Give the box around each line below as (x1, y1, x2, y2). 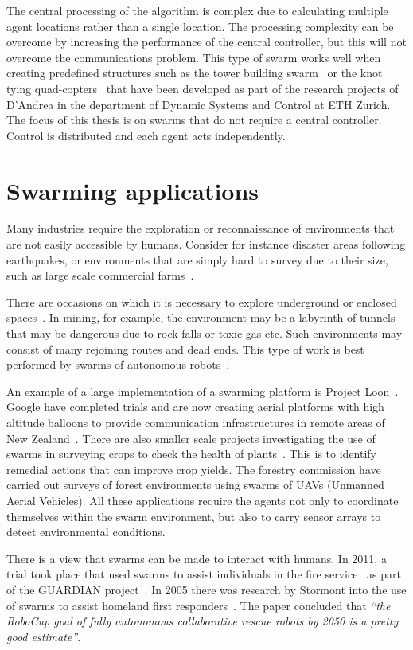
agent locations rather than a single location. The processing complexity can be (6, 18, 394, 34)
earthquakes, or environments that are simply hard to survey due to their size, (6, 251, 388, 268)
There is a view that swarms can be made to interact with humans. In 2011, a (6, 550, 387, 566)
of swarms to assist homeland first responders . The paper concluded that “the (6, 597, 391, 613)
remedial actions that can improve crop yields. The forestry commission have (6, 460, 381, 477)
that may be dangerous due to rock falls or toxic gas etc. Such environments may (6, 325, 403, 342)
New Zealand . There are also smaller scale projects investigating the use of (6, 429, 376, 446)
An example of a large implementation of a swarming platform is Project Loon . (6, 382, 399, 399)
